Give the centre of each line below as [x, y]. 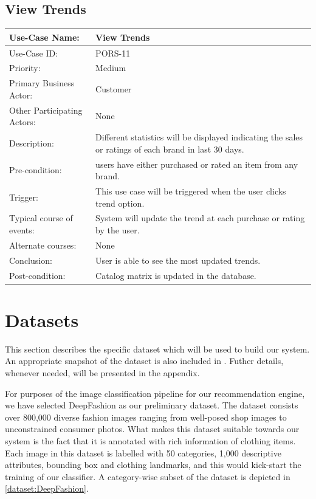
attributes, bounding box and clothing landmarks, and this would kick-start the [153, 465]
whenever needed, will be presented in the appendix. [102, 372]
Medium [111, 68]
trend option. [120, 203]
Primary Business [42, 83]
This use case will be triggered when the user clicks [191, 191]
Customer [114, 89]
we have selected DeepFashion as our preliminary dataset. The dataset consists [152, 405]
